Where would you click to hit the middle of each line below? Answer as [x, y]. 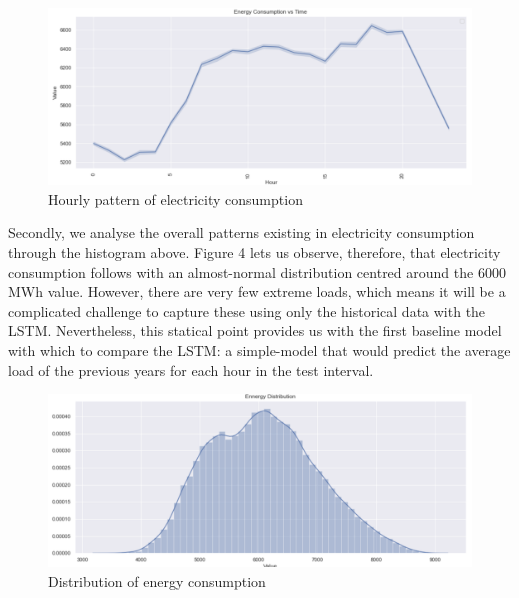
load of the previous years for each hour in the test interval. [191, 369]
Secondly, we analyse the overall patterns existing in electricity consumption [241, 232]
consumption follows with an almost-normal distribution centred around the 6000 [257, 271]
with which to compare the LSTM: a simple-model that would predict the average [259, 349]
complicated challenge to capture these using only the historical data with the [247, 310]
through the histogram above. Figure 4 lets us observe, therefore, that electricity [254, 252]
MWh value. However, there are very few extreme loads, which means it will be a [257, 291]
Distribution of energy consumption [157, 580]
